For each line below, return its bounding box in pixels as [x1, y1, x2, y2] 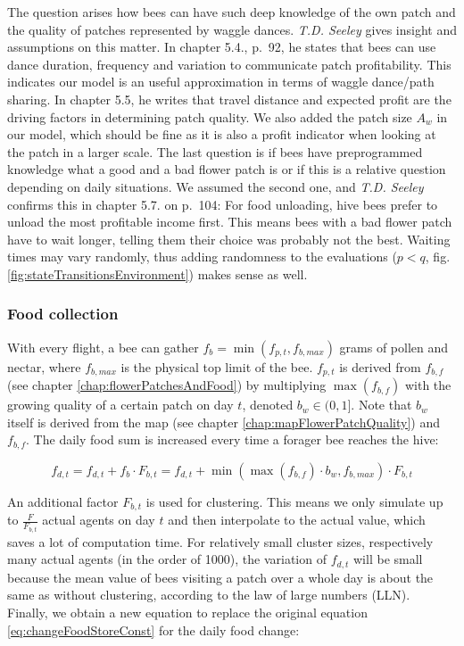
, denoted [242, 395, 294, 414]
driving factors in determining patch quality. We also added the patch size [7, 107, 412, 126]
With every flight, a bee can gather [7, 337, 199, 356]
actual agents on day [42, 510, 155, 529]
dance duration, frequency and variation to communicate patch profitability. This [7, 54, 452, 73]
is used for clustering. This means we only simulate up [145, 492, 443, 510]
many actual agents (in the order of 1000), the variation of [7, 550, 327, 568]
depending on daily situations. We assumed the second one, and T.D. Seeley [7, 177, 424, 195]
